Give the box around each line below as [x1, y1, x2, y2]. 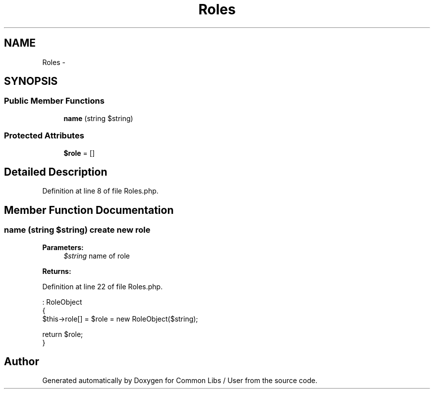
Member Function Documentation [4, 203, 174, 216]
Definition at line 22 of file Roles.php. [42, 282, 163, 291]
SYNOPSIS [4, 75, 58, 88]
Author [4, 355, 39, 368]
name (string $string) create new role [4, 225, 151, 235]
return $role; [42, 329, 83, 338]
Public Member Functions [4, 96, 105, 106]
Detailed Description [4, 165, 108, 178]
